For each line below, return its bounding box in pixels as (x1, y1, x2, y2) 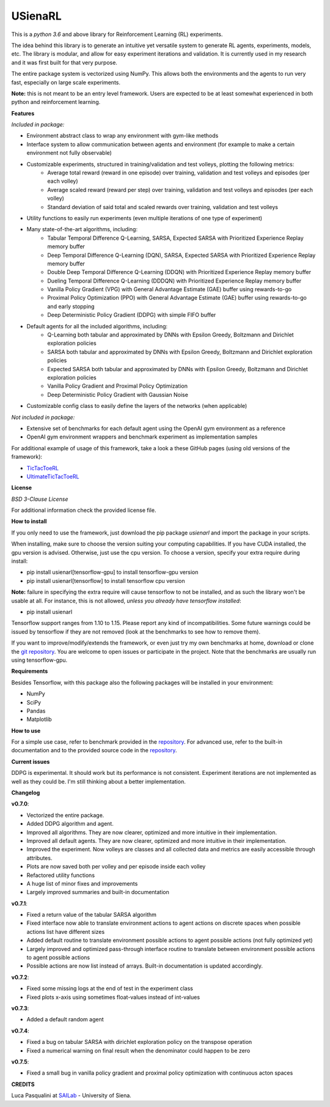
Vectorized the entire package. (26, 811, 105, 819)
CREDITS (11, 1080, 35, 1088)
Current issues (11, 758, 50, 765)
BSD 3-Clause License (11, 495, 68, 503)
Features (11, 109, 35, 117)
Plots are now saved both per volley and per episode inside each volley (26, 863, 206, 870)
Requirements (11, 667, 48, 675)
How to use (11, 727, 41, 734)
